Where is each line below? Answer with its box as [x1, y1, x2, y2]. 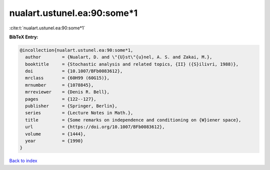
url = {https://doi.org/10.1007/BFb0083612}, [25, 124, 165, 130]
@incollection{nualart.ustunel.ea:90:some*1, [19, 47, 133, 53]
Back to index [9, 158, 37, 164]
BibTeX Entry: [9, 34, 38, 40]
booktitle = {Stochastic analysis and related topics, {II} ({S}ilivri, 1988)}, [25, 61, 239, 67]
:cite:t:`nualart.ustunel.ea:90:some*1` [9, 25, 85, 31]
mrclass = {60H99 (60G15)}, [25, 75, 110, 81]
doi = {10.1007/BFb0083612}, [25, 68, 123, 74]
